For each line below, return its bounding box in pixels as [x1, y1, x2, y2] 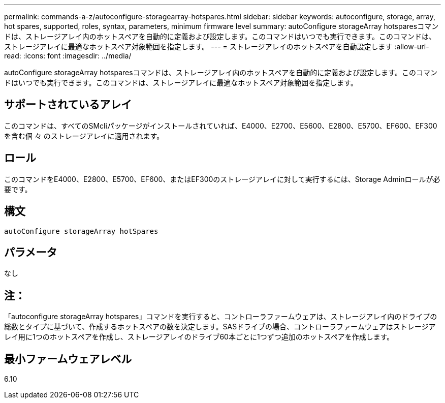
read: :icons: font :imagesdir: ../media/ [4, 51, 132, 60]
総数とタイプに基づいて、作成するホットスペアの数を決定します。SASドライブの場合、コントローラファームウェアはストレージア [4, 322, 436, 331]
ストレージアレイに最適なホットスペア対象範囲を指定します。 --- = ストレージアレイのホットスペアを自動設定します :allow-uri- [4, 42, 429, 51]
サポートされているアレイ [4, 98, 132, 111]
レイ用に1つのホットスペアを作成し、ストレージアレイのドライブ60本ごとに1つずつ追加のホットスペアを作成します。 [4, 332, 394, 342]
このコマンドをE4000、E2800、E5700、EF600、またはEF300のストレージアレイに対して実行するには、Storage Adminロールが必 [4, 174, 440, 183]
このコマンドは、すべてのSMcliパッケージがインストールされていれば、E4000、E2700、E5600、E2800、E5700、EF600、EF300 [4, 121, 437, 130]
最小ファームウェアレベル [4, 352, 132, 365]
